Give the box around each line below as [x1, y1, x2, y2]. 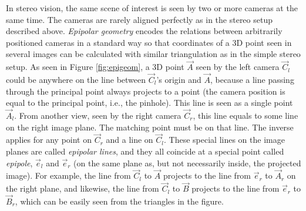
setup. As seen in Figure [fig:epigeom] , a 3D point [6, 61, 184, 73]
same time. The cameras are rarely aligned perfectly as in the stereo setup [6, 13, 273, 25]
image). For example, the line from [6, 169, 131, 182]
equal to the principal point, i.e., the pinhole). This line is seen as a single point [6, 96, 293, 109]
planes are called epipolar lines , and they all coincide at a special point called [6, 145, 284, 157]
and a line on [106, 133, 153, 146]
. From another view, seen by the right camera [14, 109, 181, 121]
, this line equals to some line [193, 109, 298, 121]
